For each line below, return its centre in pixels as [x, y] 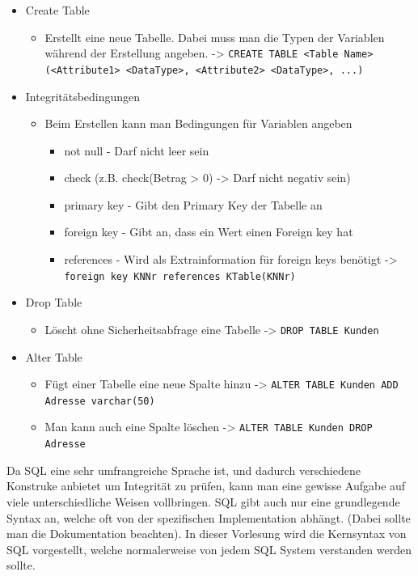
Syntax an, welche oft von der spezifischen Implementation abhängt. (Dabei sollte [209, 517]
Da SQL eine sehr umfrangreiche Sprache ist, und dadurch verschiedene [184, 470]
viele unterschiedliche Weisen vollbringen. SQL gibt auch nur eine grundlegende [203, 501]
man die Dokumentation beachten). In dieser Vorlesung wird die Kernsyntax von [207, 534]
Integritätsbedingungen [83, 96]
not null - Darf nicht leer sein [137, 150]
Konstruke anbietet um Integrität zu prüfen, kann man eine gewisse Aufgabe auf [206, 486]
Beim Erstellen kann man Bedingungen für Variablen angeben [198, 123]
